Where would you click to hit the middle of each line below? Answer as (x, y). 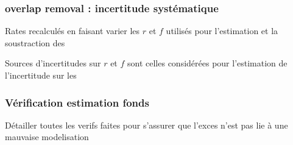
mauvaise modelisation (47, 137)
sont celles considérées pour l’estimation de (207, 63)
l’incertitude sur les (41, 75)
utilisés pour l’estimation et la (222, 31)
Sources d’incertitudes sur (53, 63)
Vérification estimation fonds (77, 102)
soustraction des (35, 42)
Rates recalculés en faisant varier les (72, 31)
